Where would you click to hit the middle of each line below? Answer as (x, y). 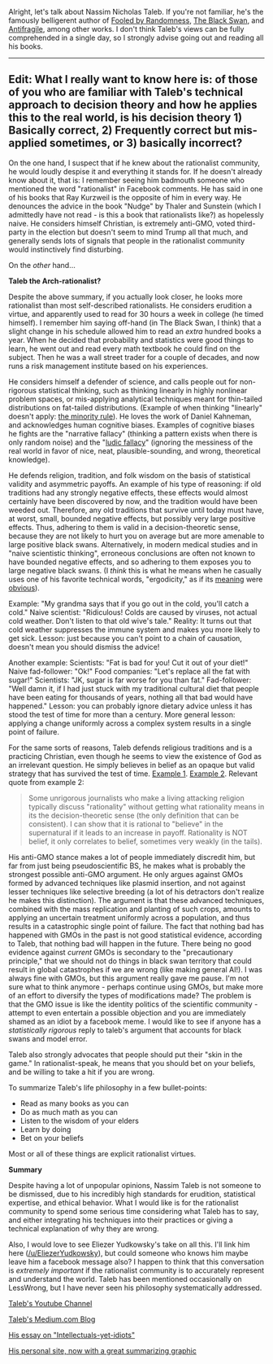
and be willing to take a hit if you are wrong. (82, 1072)
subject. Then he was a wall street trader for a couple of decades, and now (134, 357)
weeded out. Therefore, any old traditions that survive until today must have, (136, 510)
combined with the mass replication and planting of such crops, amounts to (135, 909)
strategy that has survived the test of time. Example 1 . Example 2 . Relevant (133, 774)
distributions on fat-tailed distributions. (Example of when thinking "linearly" (135, 407)
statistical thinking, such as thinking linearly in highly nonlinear (143, 390)
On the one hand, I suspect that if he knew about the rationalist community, (134, 163)
